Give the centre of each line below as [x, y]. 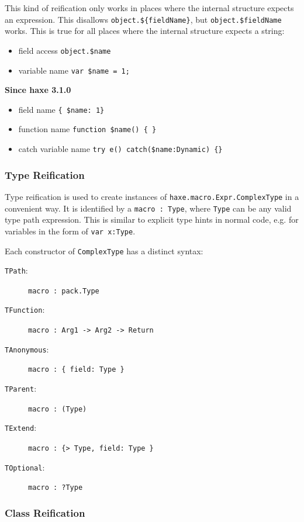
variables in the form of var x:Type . [70, 231]
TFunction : [25, 310]
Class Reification [45, 512]
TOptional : [25, 467]
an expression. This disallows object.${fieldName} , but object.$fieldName [143, 19]
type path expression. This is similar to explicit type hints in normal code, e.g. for [152, 219]
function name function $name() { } [87, 129]
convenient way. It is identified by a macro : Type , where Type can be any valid [148, 208]
